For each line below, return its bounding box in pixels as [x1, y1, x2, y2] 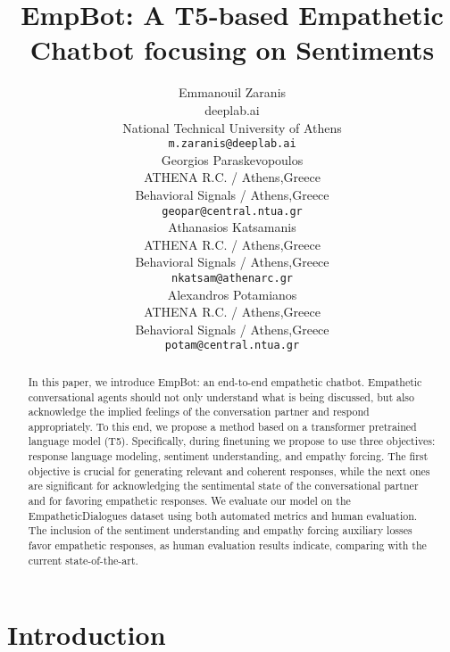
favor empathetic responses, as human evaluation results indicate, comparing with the [28, 538, 427, 553]
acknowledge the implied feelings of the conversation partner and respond [28, 404, 370, 419]
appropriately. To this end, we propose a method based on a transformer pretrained [28, 418, 417, 433]
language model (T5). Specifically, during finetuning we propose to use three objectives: [28, 433, 436, 449]
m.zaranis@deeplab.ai [168, 137, 296, 151]
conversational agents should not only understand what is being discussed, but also [28, 389, 414, 404]
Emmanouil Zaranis [178, 83, 287, 102]
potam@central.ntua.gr [164, 339, 300, 352]
